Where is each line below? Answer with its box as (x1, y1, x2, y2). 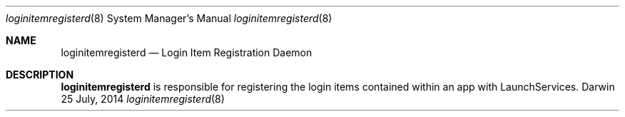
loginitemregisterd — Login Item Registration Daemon (61, 46, 312, 58)
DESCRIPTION (6, 68, 74, 81)
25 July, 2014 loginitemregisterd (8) (61, 93, 225, 105)
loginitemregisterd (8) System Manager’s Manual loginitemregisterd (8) (6, 12, 332, 24)
